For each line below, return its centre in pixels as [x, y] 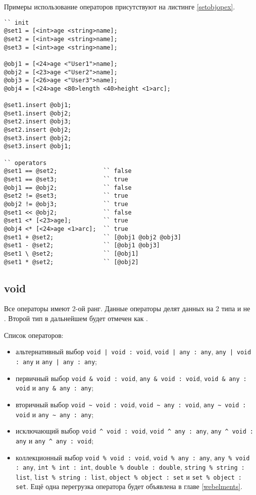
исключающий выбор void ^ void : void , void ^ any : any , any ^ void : [134, 431]
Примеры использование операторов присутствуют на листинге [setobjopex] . [120, 6]
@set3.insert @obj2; [38, 138]
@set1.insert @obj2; [38, 113]
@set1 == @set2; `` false [68, 171]
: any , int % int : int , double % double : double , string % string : [130, 467]
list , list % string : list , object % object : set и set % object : [129, 476]
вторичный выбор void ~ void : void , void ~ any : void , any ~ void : [131, 404]
